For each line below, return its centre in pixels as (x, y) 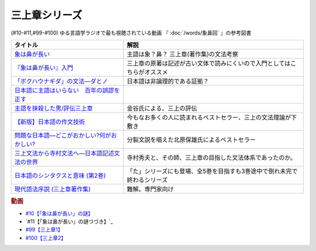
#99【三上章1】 (44, 230)
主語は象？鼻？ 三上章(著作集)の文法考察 (183, 54)
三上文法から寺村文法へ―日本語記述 (64, 153)
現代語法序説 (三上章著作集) (52, 189)
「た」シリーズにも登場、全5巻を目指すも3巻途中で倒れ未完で (212, 171)
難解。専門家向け (150, 189)
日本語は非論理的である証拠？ (168, 81)
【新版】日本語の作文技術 (49, 122)
